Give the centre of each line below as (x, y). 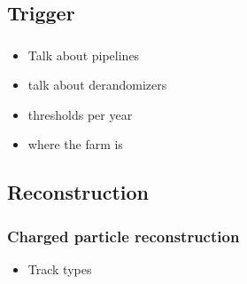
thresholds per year (80, 114)
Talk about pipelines (84, 55)
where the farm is (75, 144)
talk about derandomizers (97, 85)
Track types (60, 269)
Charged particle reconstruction (123, 236)
